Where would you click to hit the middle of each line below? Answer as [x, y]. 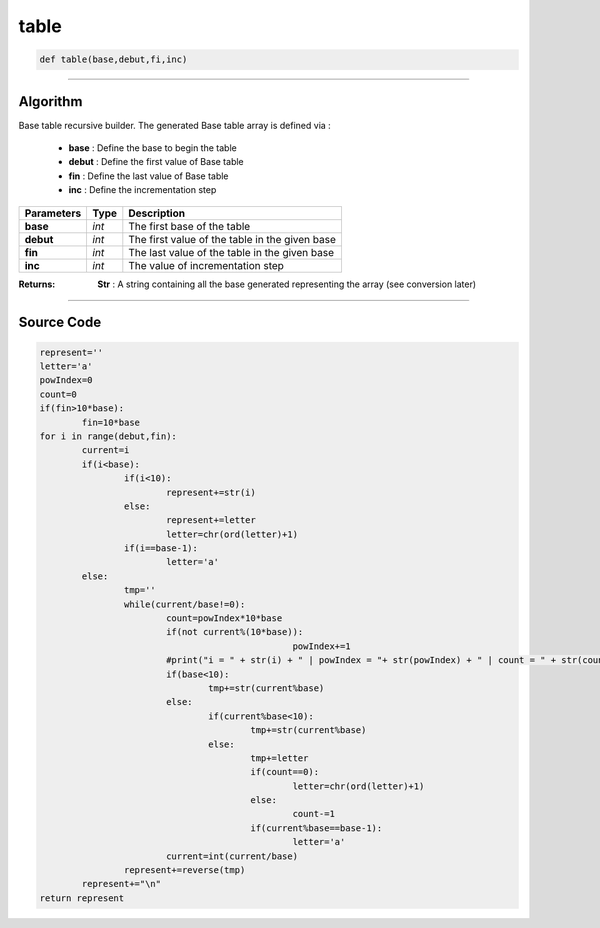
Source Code [60, 322]
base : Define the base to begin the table [152, 148]
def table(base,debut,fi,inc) [113, 59]
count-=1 [313, 814]
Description [156, 213]
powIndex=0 [66, 380]
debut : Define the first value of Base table [156, 162]
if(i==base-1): [161, 548]
